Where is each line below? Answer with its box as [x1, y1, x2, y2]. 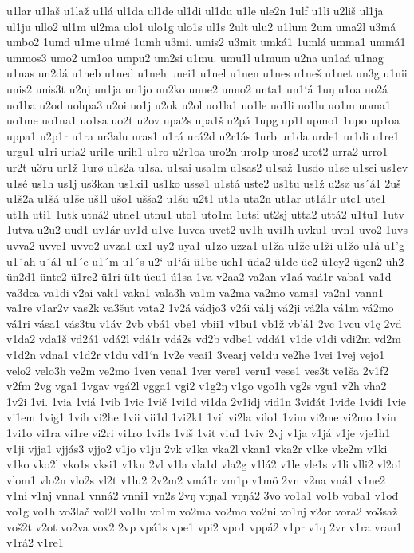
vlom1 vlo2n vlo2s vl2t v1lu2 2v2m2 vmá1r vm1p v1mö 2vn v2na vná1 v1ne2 [6, 471, 385, 488]
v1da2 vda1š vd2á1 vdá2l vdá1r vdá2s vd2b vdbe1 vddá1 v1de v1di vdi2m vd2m [6, 330, 401, 347]
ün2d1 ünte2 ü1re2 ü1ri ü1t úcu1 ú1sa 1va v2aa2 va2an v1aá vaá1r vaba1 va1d [6, 268, 392, 285]
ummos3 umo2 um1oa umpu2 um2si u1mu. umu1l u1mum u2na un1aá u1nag [6, 49, 384, 65]
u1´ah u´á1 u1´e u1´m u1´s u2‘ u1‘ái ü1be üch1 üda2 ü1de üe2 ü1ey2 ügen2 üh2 [6, 252, 404, 269]
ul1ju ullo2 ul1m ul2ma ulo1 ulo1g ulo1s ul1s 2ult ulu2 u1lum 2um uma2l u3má [6, 18, 396, 34]
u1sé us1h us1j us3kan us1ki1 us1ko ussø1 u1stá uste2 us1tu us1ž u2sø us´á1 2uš [6, 174, 401, 191]
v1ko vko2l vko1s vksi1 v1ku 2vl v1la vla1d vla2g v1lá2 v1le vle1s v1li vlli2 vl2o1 [6, 456, 403, 472]
